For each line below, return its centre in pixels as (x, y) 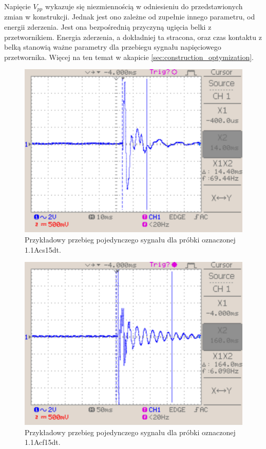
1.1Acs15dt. (43, 249)
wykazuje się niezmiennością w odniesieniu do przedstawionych (144, 6)
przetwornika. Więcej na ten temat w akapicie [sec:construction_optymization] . (129, 57)
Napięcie (17, 6)
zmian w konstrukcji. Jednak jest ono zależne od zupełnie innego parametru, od (130, 17)
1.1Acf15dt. (43, 442)
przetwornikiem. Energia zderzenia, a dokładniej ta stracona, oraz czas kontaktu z (133, 37)
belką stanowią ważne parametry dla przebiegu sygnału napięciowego (113, 47)
